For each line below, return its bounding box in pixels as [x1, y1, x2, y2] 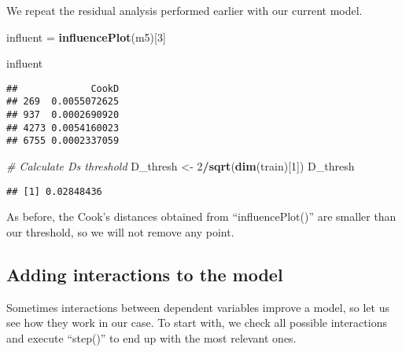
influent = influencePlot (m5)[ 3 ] [6, 28, 166, 45]
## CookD [6, 82, 120, 94]
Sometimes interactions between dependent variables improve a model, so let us [6, 299, 389, 315]
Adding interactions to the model [6, 262, 283, 286]
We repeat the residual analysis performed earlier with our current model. [6, 2, 363, 18]
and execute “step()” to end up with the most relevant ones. [6, 329, 297, 346]
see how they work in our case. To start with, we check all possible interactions [6, 314, 387, 331]
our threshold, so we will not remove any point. [6, 223, 234, 240]
